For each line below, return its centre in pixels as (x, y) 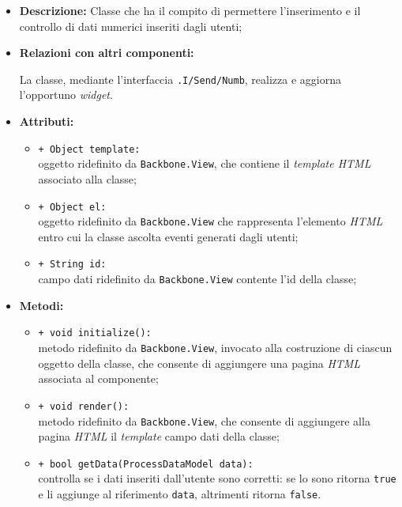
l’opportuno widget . (66, 95)
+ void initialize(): (95, 333)
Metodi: (41, 305)
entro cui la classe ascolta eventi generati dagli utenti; (168, 236)
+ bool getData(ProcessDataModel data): (146, 464)
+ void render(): (84, 406)
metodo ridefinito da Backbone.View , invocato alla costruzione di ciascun (215, 347)
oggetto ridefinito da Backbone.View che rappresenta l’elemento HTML (210, 221)
